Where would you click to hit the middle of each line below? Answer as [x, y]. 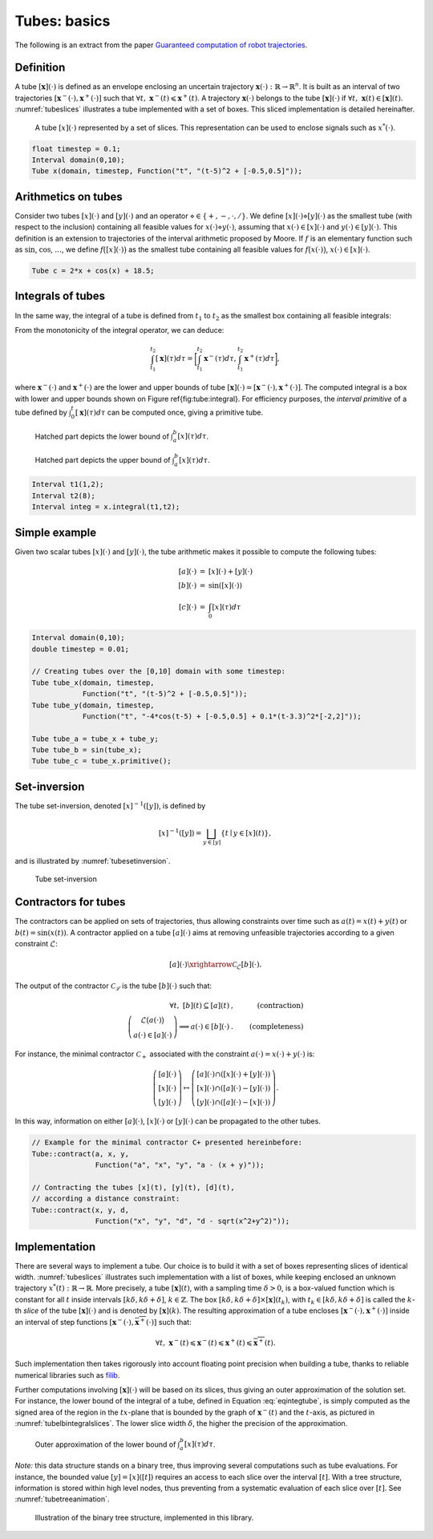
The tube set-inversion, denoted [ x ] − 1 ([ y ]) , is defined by [110, 805]
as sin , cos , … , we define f [59, 249]
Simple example [56, 532]
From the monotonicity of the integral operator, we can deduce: [119, 330]
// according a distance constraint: [106, 1199]
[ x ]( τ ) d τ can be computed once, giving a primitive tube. [169, 412]
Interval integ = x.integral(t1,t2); [106, 507]
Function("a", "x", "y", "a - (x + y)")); [180, 1165]
